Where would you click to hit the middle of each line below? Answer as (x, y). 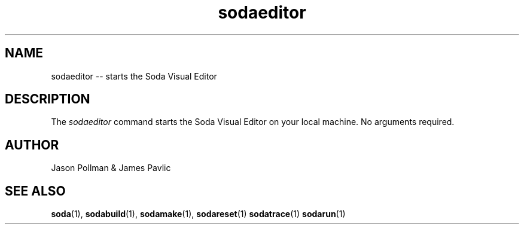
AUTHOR (32, 145)
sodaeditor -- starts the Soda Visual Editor (134, 76)
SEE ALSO (35, 191)
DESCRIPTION (48, 99)
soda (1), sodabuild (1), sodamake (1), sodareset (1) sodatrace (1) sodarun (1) (198, 214)
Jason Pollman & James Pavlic (111, 168)
